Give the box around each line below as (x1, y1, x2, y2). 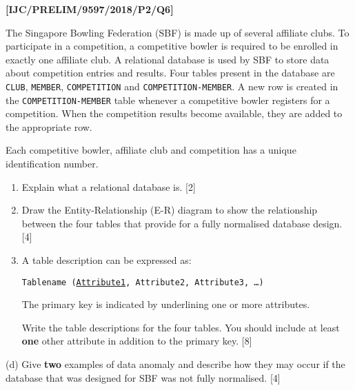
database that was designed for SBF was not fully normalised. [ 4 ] (6, 370, 281, 384)
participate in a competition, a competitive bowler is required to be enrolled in (6, 39, 338, 53)
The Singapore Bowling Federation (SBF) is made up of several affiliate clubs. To (6, 25, 349, 39)
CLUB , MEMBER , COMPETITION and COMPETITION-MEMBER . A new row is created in (6, 79, 338, 93)
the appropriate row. (6, 119, 92, 134)
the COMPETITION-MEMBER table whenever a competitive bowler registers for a (6, 92, 330, 107)
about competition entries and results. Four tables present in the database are (6, 65, 335, 80)
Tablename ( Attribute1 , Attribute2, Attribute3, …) (21, 277, 264, 287)
